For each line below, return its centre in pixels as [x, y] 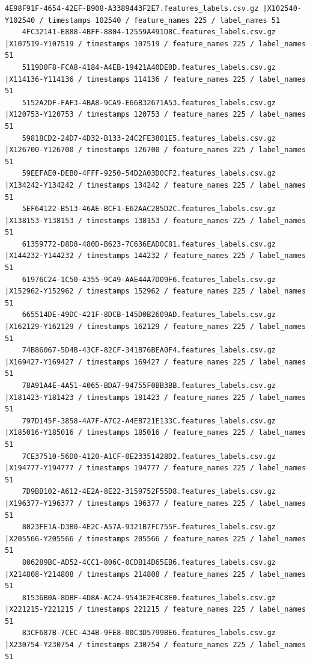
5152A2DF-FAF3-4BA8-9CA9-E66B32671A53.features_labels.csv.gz [149, 103]
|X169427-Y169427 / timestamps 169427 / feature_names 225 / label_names [156, 362]
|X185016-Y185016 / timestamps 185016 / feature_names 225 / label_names [156, 433]
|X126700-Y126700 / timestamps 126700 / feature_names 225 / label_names [156, 150]
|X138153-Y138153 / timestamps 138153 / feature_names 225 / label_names [156, 220]
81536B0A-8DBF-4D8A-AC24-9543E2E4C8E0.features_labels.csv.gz [149, 598]
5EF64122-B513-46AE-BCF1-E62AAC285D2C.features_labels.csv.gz [149, 209]
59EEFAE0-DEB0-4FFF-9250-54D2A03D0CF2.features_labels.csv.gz [149, 174]
